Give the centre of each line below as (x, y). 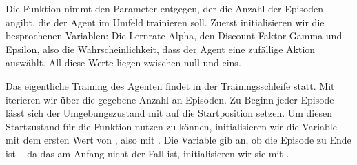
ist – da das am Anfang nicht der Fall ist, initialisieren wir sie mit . (147, 153)
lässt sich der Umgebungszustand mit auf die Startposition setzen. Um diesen (169, 113)
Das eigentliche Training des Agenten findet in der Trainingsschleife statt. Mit (170, 85)
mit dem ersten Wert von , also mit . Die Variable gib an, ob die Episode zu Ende (178, 140)
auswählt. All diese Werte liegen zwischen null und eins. (123, 62)
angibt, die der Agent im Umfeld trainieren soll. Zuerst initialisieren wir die (165, 22)
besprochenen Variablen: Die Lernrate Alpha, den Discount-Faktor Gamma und (174, 36)
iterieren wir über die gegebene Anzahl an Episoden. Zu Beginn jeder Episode (170, 99)
